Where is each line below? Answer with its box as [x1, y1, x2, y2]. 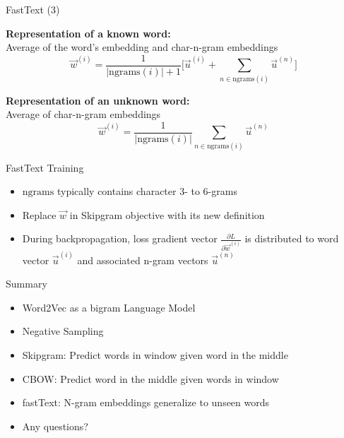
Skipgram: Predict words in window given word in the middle [22, 348, 288, 362]
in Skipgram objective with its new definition [69, 207, 265, 222]
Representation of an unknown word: [6, 93, 190, 107]
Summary [6, 276, 47, 291]
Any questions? [22, 418, 88, 433]
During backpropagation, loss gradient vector [22, 231, 218, 246]
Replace [22, 207, 57, 222]
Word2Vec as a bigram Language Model [22, 300, 196, 314]
